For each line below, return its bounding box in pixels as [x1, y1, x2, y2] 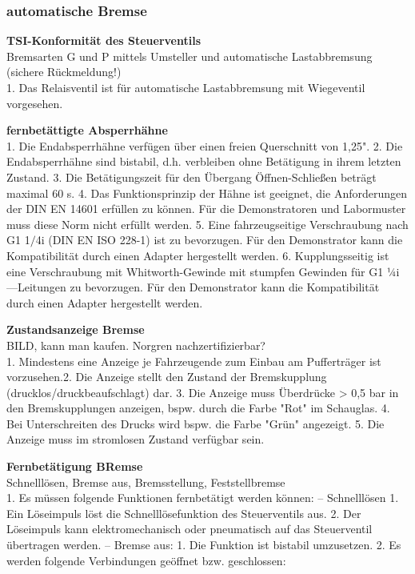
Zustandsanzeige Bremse [6, 321, 145, 338]
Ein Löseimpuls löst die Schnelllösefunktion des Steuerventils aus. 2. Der [6, 504, 361, 521]
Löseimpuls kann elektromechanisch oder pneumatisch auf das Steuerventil [6, 520, 373, 537]
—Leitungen [6, 279, 66, 295]
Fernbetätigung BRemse [6, 458, 143, 475]
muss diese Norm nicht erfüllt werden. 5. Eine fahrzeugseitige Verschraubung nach [6, 215, 409, 232]
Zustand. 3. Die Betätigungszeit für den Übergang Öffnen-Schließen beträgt [6, 168, 377, 185]
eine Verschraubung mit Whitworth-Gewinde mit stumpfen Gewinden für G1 [6, 263, 384, 279]
